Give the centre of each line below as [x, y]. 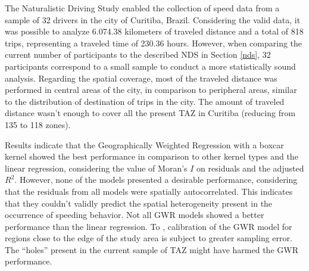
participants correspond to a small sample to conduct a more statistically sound [150, 66]
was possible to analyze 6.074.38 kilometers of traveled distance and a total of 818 [154, 31]
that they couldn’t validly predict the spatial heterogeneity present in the [139, 203]
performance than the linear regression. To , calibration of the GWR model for [149, 226]
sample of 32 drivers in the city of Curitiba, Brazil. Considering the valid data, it [153, 19]
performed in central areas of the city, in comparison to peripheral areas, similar [151, 90]
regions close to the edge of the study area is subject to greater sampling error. [149, 238]
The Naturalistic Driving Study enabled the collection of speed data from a [142, 8]
